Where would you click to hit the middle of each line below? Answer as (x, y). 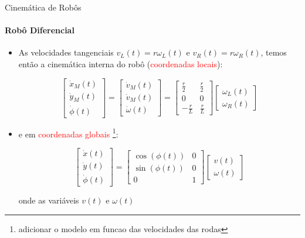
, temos (274, 52)
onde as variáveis (49, 200)
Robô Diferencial (40, 30)
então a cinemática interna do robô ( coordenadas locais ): (121, 63)
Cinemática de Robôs (43, 7)
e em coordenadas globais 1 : (68, 133)
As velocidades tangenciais (66, 52)
